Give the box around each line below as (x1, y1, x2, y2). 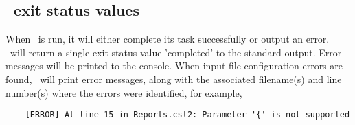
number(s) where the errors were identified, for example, (5, 85, 242, 100)
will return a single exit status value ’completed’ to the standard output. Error (10, 45, 342, 59)
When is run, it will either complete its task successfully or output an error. (5, 32, 330, 46)
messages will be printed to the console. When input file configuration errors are (5, 58, 343, 73)
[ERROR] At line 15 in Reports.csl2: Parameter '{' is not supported (25, 110, 350, 120)
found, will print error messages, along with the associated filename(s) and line (5, 71, 342, 86)
